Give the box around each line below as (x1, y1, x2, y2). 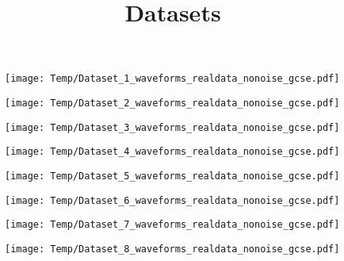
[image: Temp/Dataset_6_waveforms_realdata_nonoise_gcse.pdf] (5, 194, 340, 206)
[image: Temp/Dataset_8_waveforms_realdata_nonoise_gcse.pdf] (5, 243, 340, 255)
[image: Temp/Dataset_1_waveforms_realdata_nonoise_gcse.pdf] (5, 73, 340, 85)
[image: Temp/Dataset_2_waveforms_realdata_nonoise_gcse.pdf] (5, 98, 340, 109)
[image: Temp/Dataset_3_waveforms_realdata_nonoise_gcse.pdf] (5, 121, 340, 133)
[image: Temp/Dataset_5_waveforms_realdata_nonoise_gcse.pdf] (5, 171, 340, 182)
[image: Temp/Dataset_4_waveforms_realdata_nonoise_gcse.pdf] (5, 146, 340, 158)
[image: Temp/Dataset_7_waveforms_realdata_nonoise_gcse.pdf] (5, 219, 340, 231)
